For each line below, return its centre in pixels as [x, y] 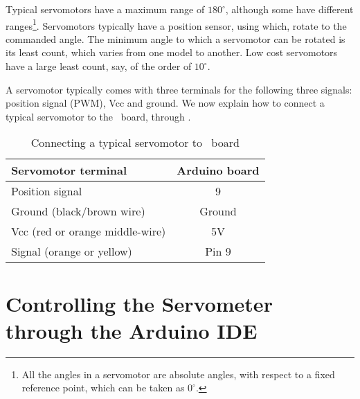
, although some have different [289, 9]
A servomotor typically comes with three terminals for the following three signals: [179, 89]
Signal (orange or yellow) [72, 251]
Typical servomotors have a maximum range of [105, 9]
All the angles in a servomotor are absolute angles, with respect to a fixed [178, 374]
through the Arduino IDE [132, 330]
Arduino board [218, 170]
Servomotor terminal [69, 170]
